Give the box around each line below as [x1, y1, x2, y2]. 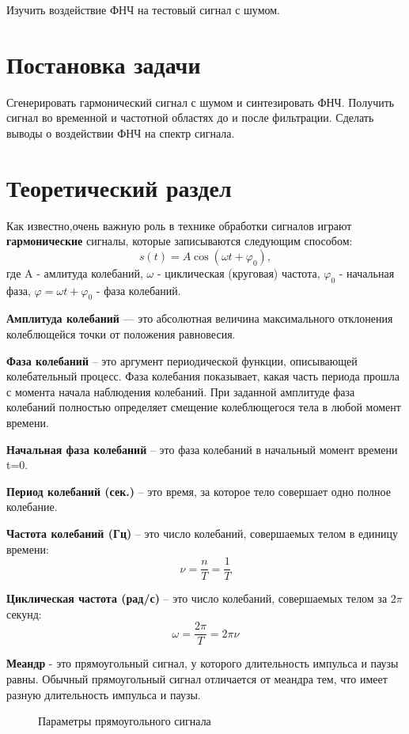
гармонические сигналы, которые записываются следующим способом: [6, 233, 353, 249]
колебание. [6, 498, 58, 515]
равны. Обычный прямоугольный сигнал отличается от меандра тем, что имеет [6, 671, 388, 687]
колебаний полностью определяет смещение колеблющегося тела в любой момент [6, 399, 401, 415]
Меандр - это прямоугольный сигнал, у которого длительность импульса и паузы [6, 655, 399, 672]
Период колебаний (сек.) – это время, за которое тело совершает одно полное [6, 482, 391, 499]
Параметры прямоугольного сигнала [38, 713, 211, 729]
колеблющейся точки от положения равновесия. [6, 326, 236, 342]
